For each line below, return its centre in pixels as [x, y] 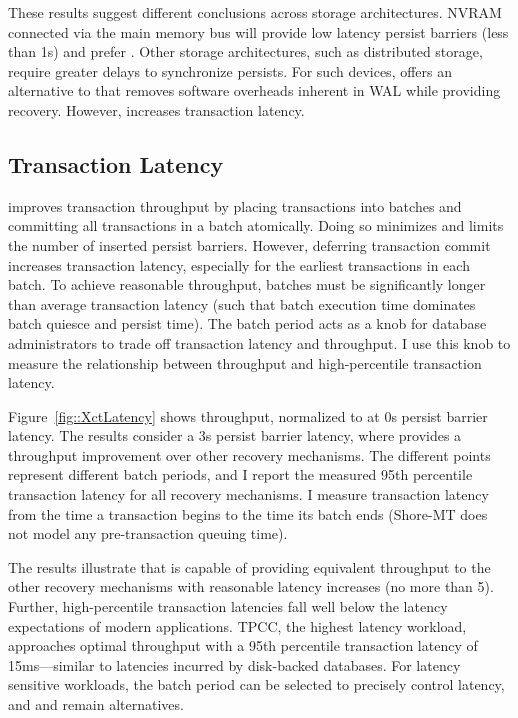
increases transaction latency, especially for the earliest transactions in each [239, 264]
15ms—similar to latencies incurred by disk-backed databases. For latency [234, 664]
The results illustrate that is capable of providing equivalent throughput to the [249, 566]
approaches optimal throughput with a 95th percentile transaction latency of [243, 645]
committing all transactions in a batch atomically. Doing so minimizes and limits [256, 225]
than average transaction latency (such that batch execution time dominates [242, 303]
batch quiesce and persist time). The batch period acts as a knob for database [247, 323]
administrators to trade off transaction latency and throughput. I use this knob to [259, 342]
